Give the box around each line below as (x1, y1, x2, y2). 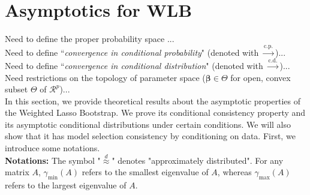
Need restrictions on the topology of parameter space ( (5, 71, 206, 83)
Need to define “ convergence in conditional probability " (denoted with (5, 46, 259, 58)
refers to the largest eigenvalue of (5, 179, 127, 191)
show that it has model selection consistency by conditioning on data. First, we (5, 130, 296, 142)
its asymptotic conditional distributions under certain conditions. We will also (5, 118, 291, 130)
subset (5, 83, 28, 95)
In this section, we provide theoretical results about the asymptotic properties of (5, 94, 300, 107)
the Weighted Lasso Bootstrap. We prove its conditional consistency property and (5, 106, 306, 119)
